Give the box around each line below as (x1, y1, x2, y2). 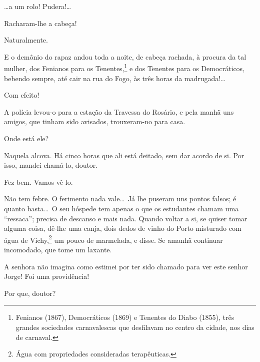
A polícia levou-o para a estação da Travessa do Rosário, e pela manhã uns (4, 106, 234, 117)
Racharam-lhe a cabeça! (4, 18, 77, 28)
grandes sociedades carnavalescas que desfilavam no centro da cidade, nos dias (15, 321, 254, 332)
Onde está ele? (4, 133, 49, 143)
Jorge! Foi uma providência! (4, 271, 89, 281)
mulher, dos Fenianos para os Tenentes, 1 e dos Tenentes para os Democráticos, (4, 62, 245, 74)
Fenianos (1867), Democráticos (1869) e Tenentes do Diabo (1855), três (15, 312, 234, 322)
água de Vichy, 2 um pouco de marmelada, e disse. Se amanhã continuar (4, 233, 223, 245)
